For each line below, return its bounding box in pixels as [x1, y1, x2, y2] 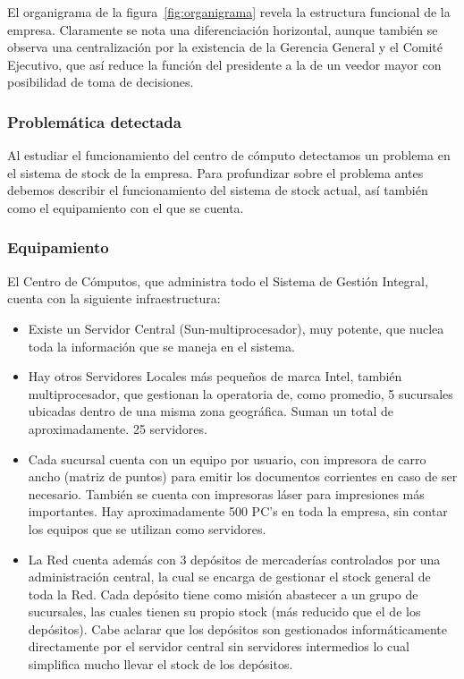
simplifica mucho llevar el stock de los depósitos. [28, 655, 293, 674]
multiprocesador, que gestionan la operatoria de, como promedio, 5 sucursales [28, 384, 453, 403]
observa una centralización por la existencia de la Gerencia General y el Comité [7, 38, 443, 56]
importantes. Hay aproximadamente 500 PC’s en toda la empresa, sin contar [28, 502, 448, 521]
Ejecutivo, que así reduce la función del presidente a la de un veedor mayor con [7, 55, 442, 73]
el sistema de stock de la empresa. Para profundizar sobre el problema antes [7, 163, 424, 182]
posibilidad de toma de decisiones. [7, 72, 194, 91]
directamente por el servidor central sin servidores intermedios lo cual [28, 637, 409, 656]
